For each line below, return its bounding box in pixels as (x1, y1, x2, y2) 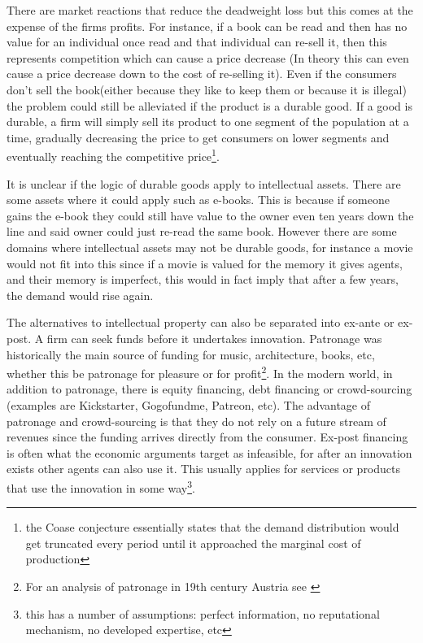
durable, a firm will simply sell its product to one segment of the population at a (7, 113, 409, 130)
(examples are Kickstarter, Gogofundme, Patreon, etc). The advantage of (7, 396, 371, 413)
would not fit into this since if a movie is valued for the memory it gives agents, (7, 254, 403, 272)
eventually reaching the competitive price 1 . (7, 146, 220, 164)
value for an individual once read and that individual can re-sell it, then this (7, 33, 387, 50)
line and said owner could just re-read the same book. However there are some (7, 223, 397, 240)
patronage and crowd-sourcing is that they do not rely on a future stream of (7, 412, 386, 429)
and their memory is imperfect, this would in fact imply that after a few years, (7, 271, 399, 288)
